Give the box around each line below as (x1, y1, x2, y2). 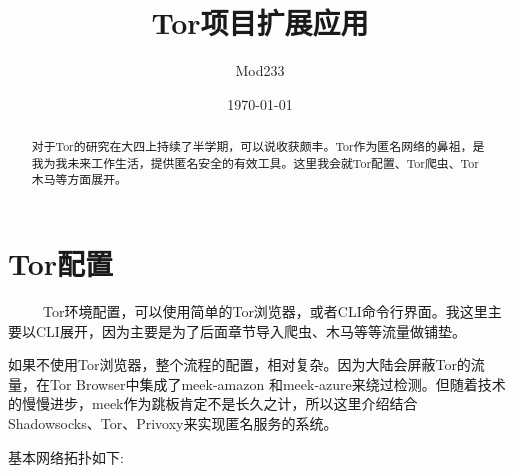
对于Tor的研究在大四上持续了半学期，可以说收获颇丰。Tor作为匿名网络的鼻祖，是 (31, 138, 485, 155)
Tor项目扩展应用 (151, 2, 369, 43)
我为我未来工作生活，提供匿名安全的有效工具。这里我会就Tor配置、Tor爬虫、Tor (31, 154, 479, 171)
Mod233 (235, 60, 285, 81)
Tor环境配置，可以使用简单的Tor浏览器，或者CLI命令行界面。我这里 (42, 301, 488, 322)
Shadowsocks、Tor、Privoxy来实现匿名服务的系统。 (8, 412, 338, 433)
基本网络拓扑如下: (8, 446, 124, 467)
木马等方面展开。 (31, 171, 127, 188)
